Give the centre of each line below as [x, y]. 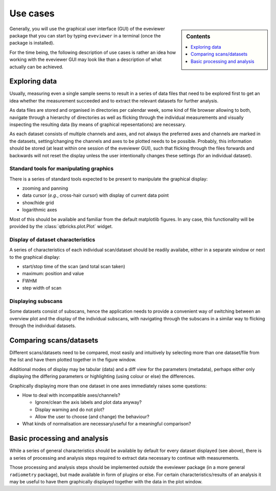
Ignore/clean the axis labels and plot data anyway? [88, 402]
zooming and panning [45, 188]
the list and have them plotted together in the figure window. [73, 360]
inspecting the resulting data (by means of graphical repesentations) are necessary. [98, 124]
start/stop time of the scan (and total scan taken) [74, 266]
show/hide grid [38, 202]
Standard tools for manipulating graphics [62, 169]
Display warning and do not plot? [70, 410]
